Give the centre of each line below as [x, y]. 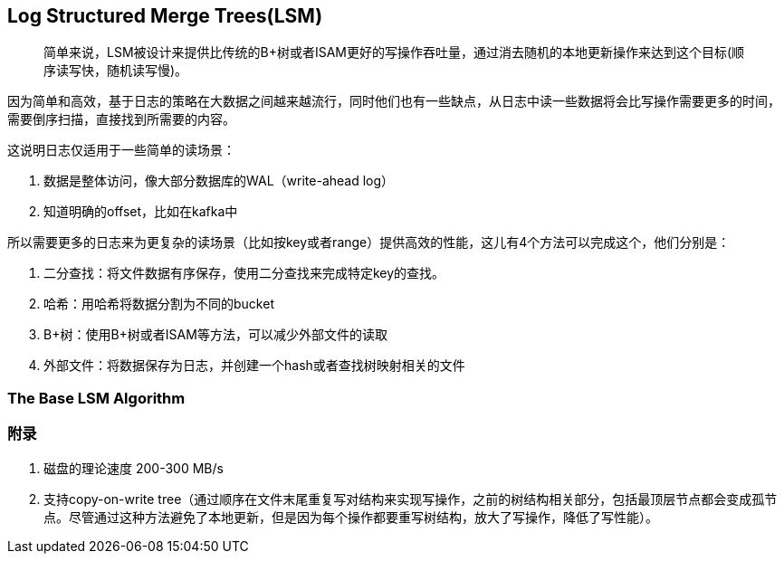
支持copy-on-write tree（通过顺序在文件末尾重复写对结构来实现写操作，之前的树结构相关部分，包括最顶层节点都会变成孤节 [411, 499]
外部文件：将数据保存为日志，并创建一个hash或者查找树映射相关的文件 [254, 366]
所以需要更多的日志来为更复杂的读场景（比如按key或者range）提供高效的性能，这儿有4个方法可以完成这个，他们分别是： [369, 242]
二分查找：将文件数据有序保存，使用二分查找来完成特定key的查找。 [244, 273]
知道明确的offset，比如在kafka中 [141, 212]
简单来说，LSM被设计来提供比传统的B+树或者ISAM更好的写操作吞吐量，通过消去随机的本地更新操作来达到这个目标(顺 [394, 52]
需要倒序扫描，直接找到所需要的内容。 [121, 119]
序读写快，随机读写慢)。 [116, 71]
